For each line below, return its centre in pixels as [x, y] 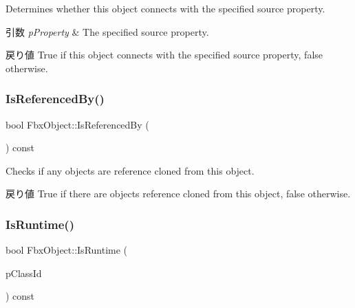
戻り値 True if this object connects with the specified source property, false [164, 55]
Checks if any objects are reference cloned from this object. [130, 170]
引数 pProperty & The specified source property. [107, 31]
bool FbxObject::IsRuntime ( [67, 250]
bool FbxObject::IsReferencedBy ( [77, 124]
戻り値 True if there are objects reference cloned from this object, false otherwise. [178, 194]
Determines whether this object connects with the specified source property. [165, 8]
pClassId [24, 273]
